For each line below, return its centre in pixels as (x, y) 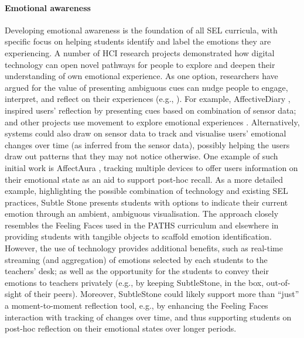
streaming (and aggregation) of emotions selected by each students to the (136, 259)
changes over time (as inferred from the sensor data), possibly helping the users (147, 144)
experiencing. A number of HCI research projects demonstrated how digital (140, 52)
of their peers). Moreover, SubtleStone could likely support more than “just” (162, 294)
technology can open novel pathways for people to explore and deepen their (140, 64)
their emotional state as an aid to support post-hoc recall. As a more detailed (144, 179)
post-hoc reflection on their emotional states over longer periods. (121, 328)
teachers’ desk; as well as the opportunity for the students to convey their (137, 271)
